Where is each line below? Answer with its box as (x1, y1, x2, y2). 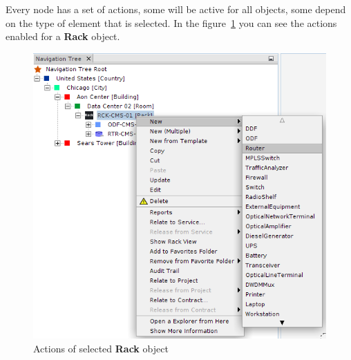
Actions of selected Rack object (33, 341, 169, 355)
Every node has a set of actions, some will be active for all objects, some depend (6, 2, 346, 16)
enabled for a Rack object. (6, 29, 120, 44)
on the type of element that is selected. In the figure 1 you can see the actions (6, 15, 337, 30)
